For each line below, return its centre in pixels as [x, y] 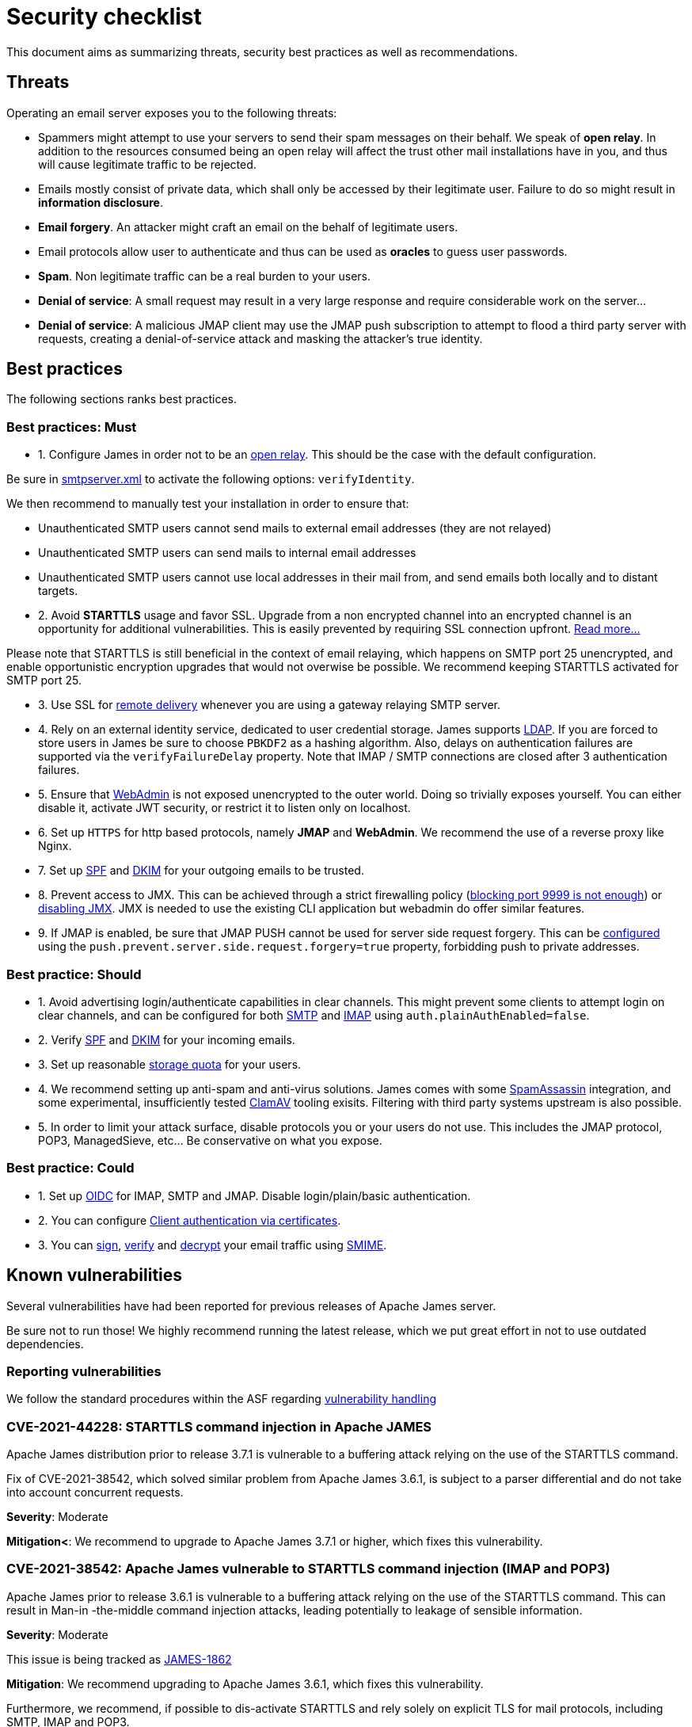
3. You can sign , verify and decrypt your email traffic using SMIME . [213, 1245]
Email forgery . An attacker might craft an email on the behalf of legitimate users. [248, 227]
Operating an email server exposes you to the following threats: [172, 112]
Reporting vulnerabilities [84, 1371]
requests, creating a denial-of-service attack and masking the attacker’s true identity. [260, 338]
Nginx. [55, 846]
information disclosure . [101, 202]
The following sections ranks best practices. [122, 399]
